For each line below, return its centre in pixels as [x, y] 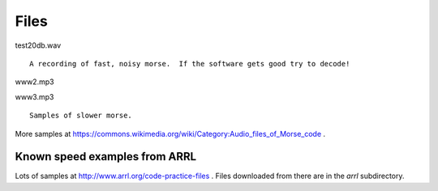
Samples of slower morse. [81, 116]
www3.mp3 [34, 96]
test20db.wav [38, 45]
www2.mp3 [34, 82]
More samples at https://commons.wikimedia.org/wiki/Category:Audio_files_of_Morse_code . [170, 134]
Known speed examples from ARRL [106, 157]
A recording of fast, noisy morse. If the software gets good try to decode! [190, 64]
